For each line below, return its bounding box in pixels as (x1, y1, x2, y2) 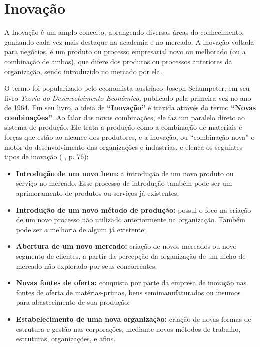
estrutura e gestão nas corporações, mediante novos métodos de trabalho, (16, 323, 241, 334)
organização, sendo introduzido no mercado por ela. (4, 66, 162, 76)
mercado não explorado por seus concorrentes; (16, 260, 157, 271)
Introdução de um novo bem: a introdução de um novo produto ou (16, 168, 234, 178)
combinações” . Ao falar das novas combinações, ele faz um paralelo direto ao (4, 112, 245, 122)
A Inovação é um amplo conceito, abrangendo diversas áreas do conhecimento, (4, 27, 244, 37)
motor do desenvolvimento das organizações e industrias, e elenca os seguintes (4, 141, 243, 152)
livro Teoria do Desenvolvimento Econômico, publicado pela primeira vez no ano (4, 92, 251, 103)
